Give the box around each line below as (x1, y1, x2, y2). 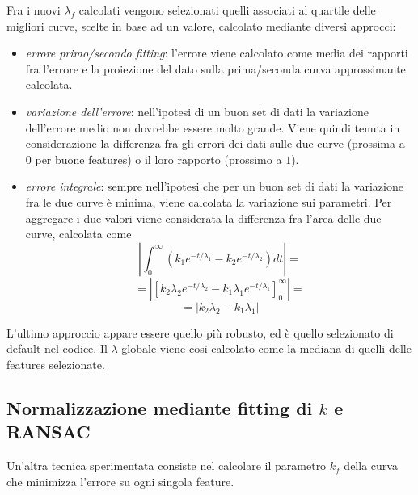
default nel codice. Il (6, 340, 108, 357)
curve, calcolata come (25, 225, 132, 242)
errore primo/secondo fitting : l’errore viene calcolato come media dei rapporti (25, 44, 408, 61)
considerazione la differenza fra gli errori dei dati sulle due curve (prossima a (25, 135, 405, 152)
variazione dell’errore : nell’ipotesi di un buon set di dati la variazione (25, 103, 369, 120)
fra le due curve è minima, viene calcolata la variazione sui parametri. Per (25, 193, 392, 210)
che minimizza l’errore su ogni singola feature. (6, 472, 234, 489)
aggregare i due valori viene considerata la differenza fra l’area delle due (25, 209, 382, 226)
